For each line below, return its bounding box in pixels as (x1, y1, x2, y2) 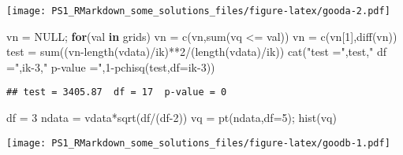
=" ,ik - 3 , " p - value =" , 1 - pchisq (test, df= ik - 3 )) (6, 58, 215, 75)
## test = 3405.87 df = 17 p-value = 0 (6, 87, 227, 98)
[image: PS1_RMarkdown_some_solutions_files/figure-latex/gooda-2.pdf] (6, 6, 390, 17)
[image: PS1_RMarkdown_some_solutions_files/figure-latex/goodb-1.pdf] (6, 137, 390, 149)
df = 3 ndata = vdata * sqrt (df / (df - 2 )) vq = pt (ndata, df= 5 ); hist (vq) (6, 109, 337, 126)
